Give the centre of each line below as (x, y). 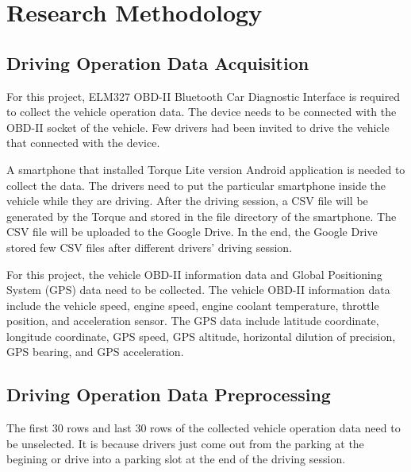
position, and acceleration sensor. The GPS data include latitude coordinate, (193, 321)
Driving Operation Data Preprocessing (169, 395)
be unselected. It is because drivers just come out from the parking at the (185, 443)
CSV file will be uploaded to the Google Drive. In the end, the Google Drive (192, 232)
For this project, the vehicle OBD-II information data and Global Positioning (194, 274)
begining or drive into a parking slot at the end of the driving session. (176, 459)
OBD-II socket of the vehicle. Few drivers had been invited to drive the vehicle (198, 127)
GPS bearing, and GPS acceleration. (95, 352)
